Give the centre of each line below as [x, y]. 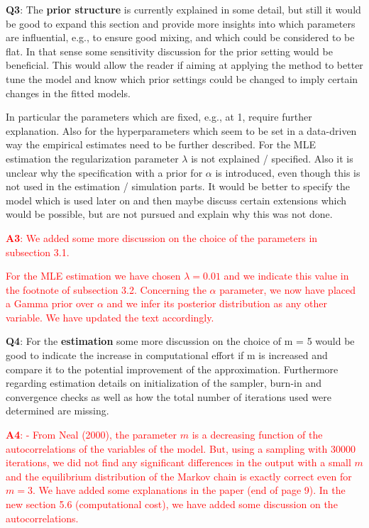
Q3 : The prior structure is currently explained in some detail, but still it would [183, 9]
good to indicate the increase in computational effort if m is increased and [167, 355]
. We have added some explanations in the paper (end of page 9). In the [189, 490]
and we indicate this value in [286, 276]
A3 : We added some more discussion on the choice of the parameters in [162, 237]
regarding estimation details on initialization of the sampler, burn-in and [164, 383]
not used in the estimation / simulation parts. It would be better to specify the [178, 186]
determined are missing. [57, 411]
